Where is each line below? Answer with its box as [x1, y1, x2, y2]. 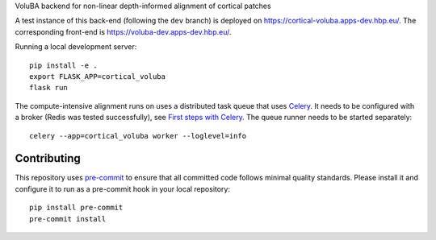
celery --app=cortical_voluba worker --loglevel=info [29, 131, 246, 140]
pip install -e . [29, 60, 98, 70]
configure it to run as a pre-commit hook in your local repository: [15, 184, 230, 193]
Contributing [15, 151, 81, 165]
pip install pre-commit [29, 203, 124, 213]
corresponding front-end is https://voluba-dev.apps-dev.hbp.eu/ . [15, 27, 232, 36]
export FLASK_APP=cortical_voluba [29, 72, 166, 81]
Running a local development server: [15, 42, 137, 52]
